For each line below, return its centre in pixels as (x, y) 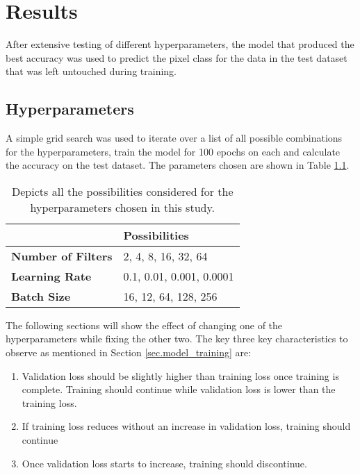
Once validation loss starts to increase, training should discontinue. (164, 463)
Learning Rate (51, 276)
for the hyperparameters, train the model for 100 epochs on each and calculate (173, 151)
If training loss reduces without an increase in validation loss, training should (186, 426)
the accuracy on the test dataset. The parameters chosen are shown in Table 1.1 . (178, 165)
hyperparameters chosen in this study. (123, 207)
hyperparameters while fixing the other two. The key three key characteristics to (177, 339)
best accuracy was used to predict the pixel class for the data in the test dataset (177, 57)
